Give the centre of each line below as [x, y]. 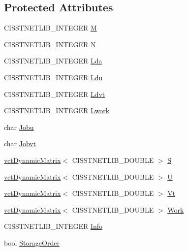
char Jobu [19, 127]
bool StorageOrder [32, 242]
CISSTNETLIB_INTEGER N [50, 44]
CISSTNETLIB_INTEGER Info [53, 226]
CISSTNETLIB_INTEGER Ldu [53, 77]
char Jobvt [20, 143]
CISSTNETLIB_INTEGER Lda [53, 61]
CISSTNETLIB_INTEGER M [50, 28]
